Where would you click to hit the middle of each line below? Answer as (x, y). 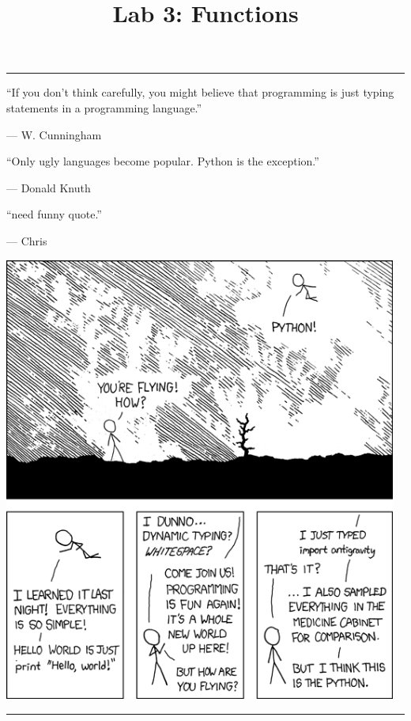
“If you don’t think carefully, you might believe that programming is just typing (200, 92)
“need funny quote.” (54, 214)
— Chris (27, 240)
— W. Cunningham (54, 134)
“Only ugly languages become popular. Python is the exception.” (163, 161)
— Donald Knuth (49, 187)
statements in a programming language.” (104, 107)
